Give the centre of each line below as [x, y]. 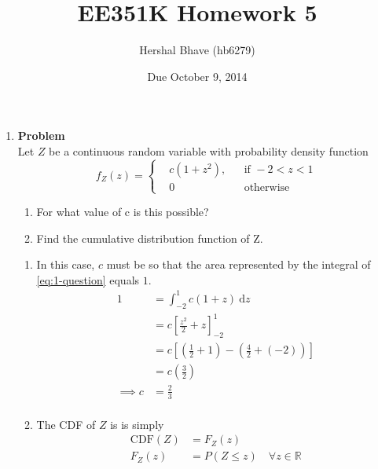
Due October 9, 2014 [197, 76]
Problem [41, 136]
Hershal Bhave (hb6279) [197, 50]
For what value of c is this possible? [123, 212]
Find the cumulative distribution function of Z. [150, 238]
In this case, [66, 264]
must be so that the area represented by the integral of [239, 264]
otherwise [267, 187]
